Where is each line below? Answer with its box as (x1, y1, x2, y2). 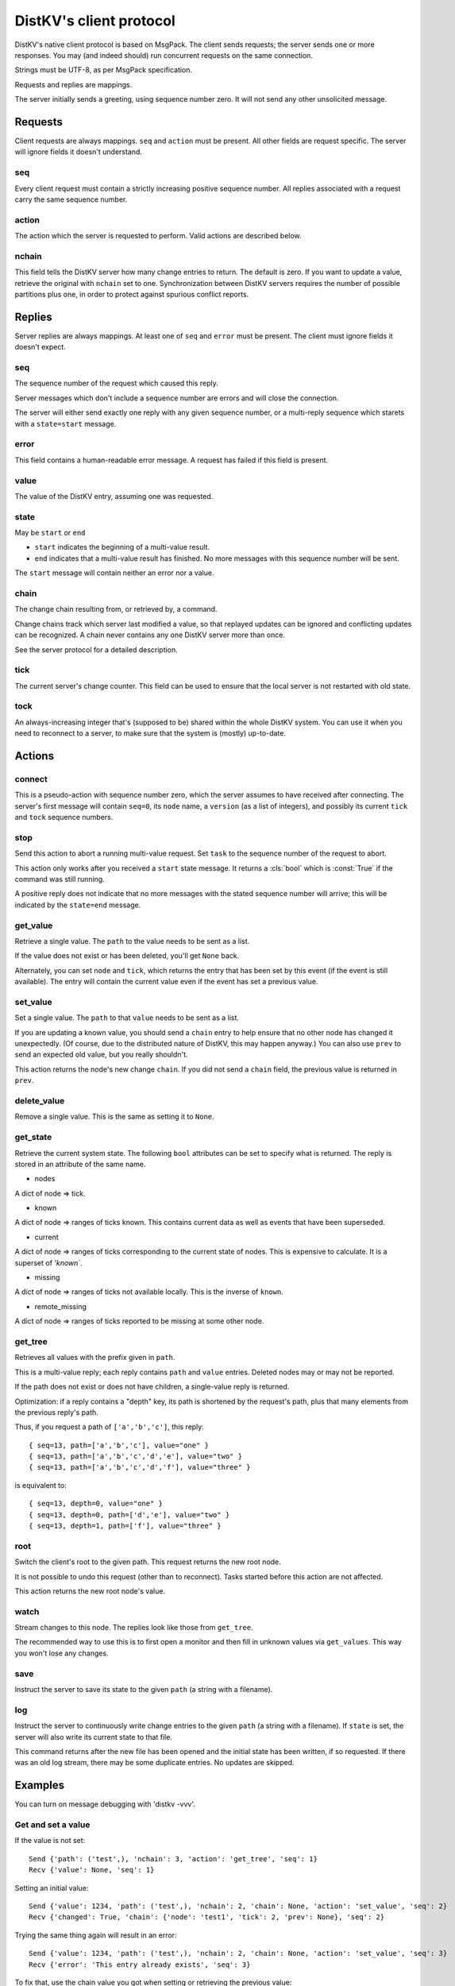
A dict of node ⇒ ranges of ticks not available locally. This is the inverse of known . (14, 1287, 283, 1296)
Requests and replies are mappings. (14, 79, 133, 89)
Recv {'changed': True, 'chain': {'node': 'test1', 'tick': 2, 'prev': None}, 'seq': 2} (29, 1913, 385, 1922)
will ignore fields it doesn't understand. (14, 147, 143, 156)
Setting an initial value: (14, 1883, 89, 1892)
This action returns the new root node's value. (14, 1586, 166, 1596)
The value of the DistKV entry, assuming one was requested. (14, 491, 214, 500)
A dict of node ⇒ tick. (14, 1188, 86, 1198)
